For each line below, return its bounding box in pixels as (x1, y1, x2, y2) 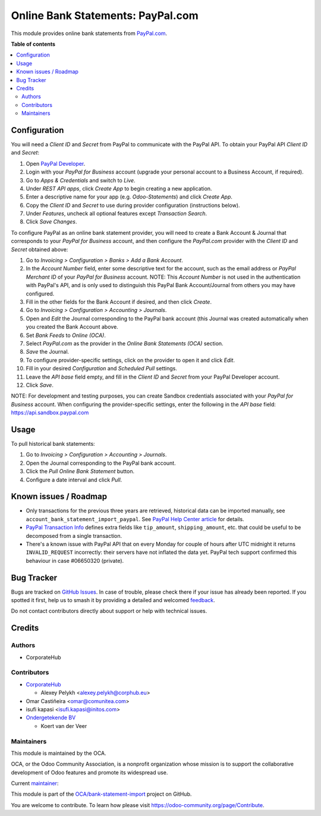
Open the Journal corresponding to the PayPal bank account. (26, 459, 176, 467)
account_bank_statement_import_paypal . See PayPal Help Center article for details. (26, 515, 244, 522)
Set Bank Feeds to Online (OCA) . (26, 332, 106, 339)
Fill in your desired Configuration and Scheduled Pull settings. (26, 365, 178, 372)
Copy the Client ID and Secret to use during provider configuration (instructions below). (26, 201, 240, 209)
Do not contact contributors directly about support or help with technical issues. (11, 607, 207, 615)
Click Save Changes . (26, 218, 77, 225)
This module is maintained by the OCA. (11, 749, 106, 757)
